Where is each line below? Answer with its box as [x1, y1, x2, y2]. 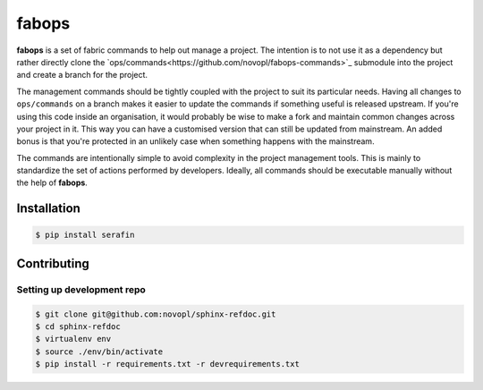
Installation [16, 201, 80, 216]
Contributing [16, 256, 89, 271]
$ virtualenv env [35, 334, 112, 344]
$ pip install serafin [35, 230, 135, 241]
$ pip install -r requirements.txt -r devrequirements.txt [35, 359, 300, 369]
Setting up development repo [16, 283, 147, 295]
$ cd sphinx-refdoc [35, 322, 121, 331]
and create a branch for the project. [16, 70, 148, 81]
